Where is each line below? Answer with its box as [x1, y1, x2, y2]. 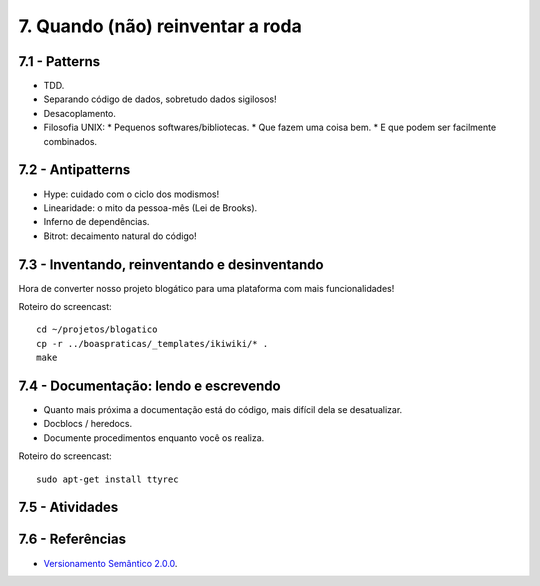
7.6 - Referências [18, 531, 127, 548]
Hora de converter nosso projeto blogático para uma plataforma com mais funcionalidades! [18, 282, 395, 294]
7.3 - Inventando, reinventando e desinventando [18, 256, 324, 273]
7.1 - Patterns [18, 53, 101, 70]
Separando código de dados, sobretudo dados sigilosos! [43, 93, 277, 105]
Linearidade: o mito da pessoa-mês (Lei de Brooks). [43, 201, 258, 214]
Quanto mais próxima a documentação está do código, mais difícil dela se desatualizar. [43, 404, 403, 416]
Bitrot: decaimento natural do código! [43, 230, 197, 242]
